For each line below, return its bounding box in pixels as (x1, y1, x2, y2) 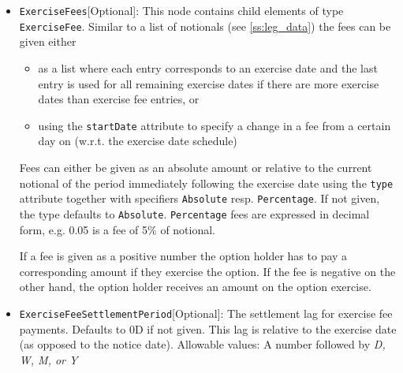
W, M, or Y (19, 351, 78, 367)
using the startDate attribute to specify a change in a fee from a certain (38, 117, 391, 133)
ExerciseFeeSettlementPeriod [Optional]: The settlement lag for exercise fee (19, 304, 393, 321)
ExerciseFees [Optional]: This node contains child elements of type (19, 2, 344, 18)
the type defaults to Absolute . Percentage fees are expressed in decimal (19, 205, 370, 222)
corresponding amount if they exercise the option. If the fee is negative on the (19, 263, 396, 279)
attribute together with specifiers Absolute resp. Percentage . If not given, (19, 190, 380, 207)
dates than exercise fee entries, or (38, 91, 200, 107)
